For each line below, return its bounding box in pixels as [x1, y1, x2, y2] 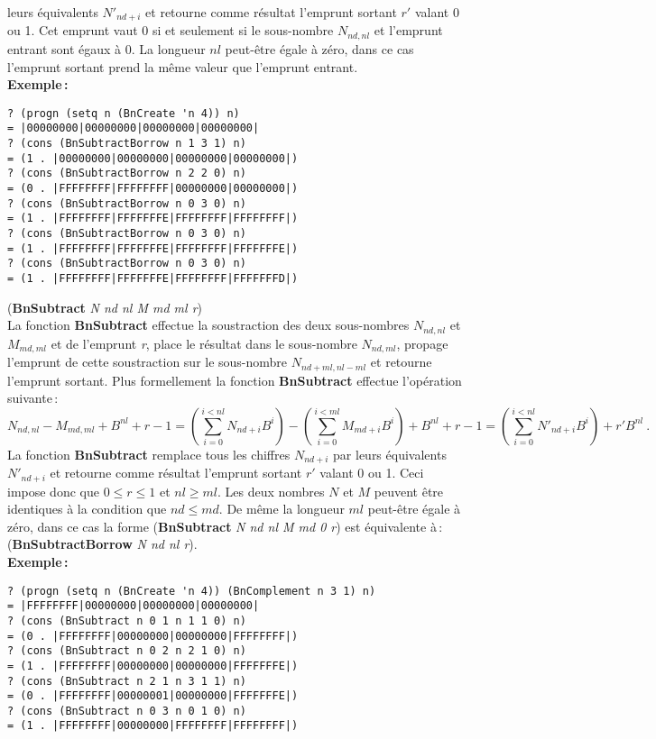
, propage [396, 333, 448, 352]
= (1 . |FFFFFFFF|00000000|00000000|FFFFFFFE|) [7, 659, 299, 672]
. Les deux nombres [217, 481, 325, 500]
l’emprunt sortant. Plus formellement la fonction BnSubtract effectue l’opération [7, 370, 462, 389]
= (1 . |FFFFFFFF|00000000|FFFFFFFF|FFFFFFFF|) [7, 719, 299, 733]
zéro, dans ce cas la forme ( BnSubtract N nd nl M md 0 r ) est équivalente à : [7, 516, 443, 535]
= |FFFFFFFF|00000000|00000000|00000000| [7, 599, 260, 613]
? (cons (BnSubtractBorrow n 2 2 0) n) [7, 167, 246, 180]
